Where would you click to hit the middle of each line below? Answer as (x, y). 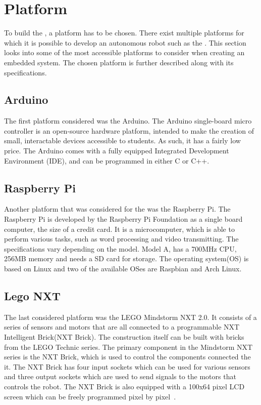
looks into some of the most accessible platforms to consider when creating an (124, 52)
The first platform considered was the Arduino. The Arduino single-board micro (128, 121)
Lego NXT (32, 296)
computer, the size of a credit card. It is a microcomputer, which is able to (119, 229)
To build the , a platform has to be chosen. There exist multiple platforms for (124, 33)
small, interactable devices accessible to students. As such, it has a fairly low (122, 140)
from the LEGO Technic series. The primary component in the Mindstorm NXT (128, 347)
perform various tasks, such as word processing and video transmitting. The (121, 239)
